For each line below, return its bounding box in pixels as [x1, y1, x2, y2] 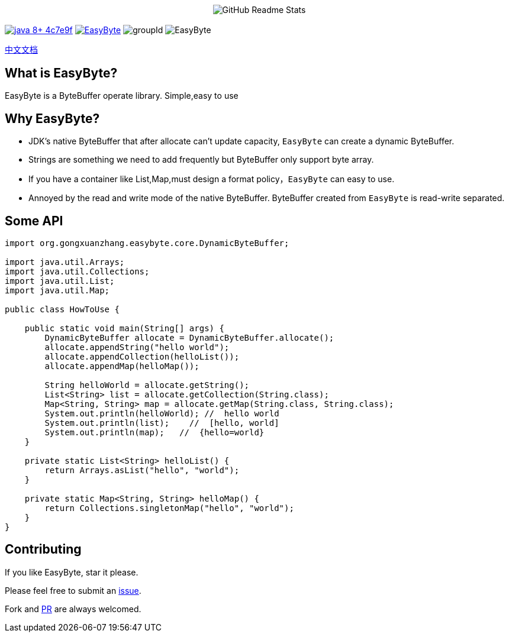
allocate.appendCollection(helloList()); [44, 351, 240, 361]
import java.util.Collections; [5, 266, 150, 276]
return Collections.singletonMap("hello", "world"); [44, 503, 294, 513]
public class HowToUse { [5, 304, 120, 314]
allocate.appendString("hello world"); [44, 342, 230, 352]
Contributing [5, 542, 82, 557]
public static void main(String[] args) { [24, 323, 224, 333]
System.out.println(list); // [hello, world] [44, 418, 279, 428]
